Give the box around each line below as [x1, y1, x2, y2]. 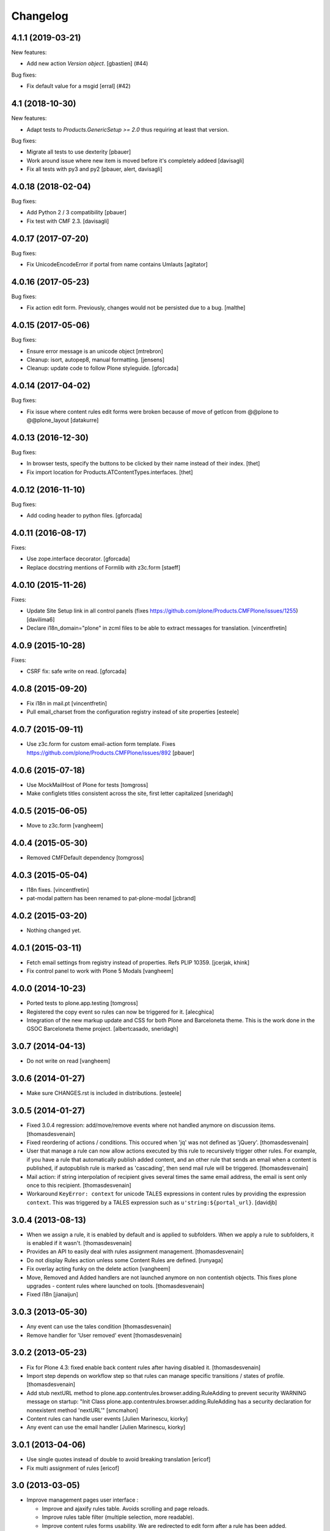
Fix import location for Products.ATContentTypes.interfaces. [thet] [26, 468, 193, 476]
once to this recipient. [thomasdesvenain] [26, 1181, 131, 1189]
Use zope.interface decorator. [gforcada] [26, 555, 131, 563]
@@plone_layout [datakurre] [26, 416, 99, 424]
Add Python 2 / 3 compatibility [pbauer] [26, 209, 127, 216]
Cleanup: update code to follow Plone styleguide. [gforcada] [26, 364, 179, 372]
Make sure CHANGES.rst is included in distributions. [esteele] [26, 1089, 182, 1097]
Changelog [11, 9, 68, 23]
